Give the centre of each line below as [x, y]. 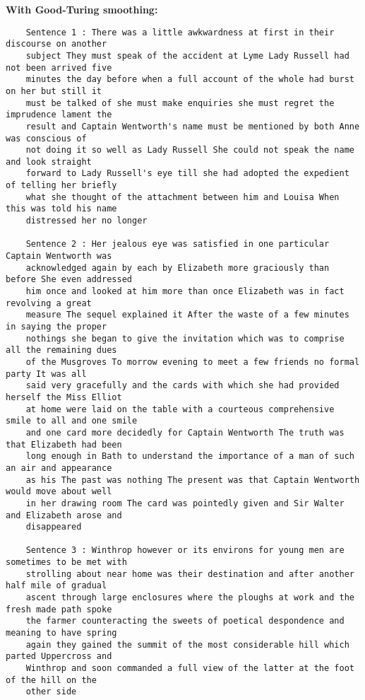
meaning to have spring [61, 633]
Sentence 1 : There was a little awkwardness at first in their [180, 32]
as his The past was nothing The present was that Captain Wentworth [193, 480]
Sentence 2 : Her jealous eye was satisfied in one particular [178, 244]
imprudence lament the [59, 115]
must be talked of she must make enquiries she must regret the [180, 103]
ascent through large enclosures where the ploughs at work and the [190, 598]
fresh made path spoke [59, 609]
